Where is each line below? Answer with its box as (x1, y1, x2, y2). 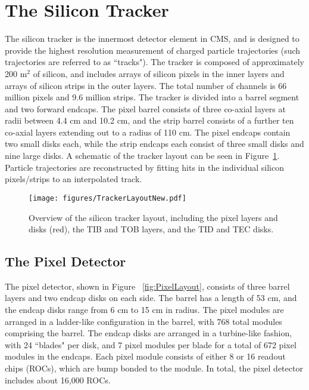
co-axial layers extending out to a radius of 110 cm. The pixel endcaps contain (5, 125, 291, 138)
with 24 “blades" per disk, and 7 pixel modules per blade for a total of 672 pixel (5, 338, 296, 351)
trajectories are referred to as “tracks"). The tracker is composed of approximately (5, 56, 304, 68)
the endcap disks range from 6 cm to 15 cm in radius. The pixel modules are (5, 303, 284, 316)
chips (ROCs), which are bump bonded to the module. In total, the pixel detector (5, 362, 303, 374)
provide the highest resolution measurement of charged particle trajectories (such (5, 44, 301, 56)
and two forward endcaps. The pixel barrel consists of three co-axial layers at (5, 102, 286, 115)
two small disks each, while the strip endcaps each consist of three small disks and (5, 137, 304, 150)
